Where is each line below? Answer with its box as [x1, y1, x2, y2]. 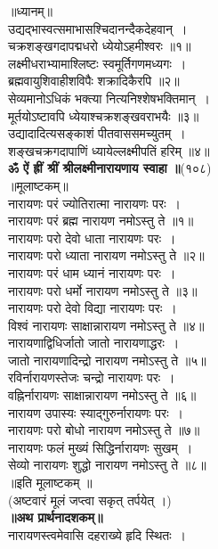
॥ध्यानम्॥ [8, 2, 53, 20]
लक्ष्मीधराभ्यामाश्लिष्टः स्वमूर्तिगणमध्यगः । [8, 53, 187, 72]
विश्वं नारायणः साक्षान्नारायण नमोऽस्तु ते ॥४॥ [8, 315, 205, 334]
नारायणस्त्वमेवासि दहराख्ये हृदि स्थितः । [8, 525, 186, 544]
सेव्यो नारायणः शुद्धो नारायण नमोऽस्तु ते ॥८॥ [8, 455, 206, 474]
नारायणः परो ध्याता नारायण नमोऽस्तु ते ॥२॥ [8, 246, 205, 265]
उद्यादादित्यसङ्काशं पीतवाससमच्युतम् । [8, 124, 186, 143]
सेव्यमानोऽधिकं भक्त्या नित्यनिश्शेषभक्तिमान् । [8, 88, 211, 107]
